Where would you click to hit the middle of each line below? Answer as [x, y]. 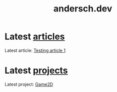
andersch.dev [83, 9]
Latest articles [35, 37]
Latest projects [36, 71]
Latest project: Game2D [29, 84]
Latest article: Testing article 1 [35, 50]
